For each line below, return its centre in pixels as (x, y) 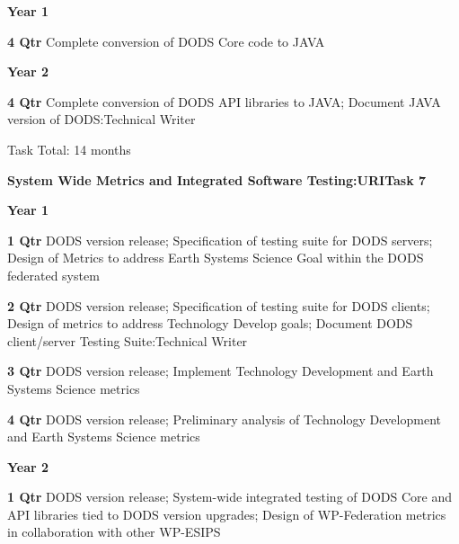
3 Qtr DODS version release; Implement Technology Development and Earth (221, 371)
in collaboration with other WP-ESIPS (114, 532)
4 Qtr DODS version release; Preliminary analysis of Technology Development (224, 419)
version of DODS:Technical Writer (102, 119)
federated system (53, 275)
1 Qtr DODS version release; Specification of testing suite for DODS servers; (220, 240)
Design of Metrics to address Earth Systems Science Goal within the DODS (216, 258)
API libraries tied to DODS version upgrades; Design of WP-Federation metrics (227, 514)
